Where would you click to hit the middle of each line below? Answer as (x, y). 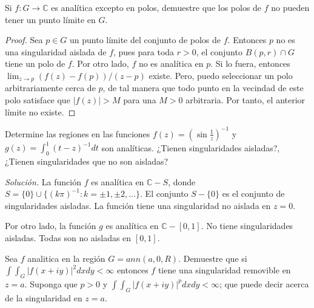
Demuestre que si (215, 258)
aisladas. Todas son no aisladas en (68, 237)
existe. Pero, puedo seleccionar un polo (221, 75)
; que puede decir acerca (264, 283)
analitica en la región (66, 258)
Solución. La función (43, 181)
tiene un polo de (35, 63)
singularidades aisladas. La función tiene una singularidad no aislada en (138, 205)
